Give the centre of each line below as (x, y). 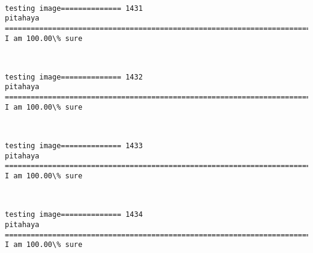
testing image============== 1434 (74, 215)
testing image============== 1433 (74, 146)
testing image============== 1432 (74, 77)
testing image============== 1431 (74, 8)
